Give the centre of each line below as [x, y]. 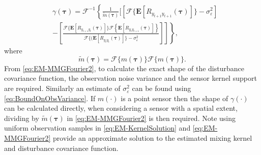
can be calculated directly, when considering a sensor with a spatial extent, [121, 108]
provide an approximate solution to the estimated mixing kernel [153, 138]
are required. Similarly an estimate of [62, 88]
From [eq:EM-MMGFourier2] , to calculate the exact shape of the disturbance [124, 68]
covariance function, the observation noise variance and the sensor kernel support [130, 78]
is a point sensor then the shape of [175, 98]
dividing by [22, 118]
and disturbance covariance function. [61, 148]
